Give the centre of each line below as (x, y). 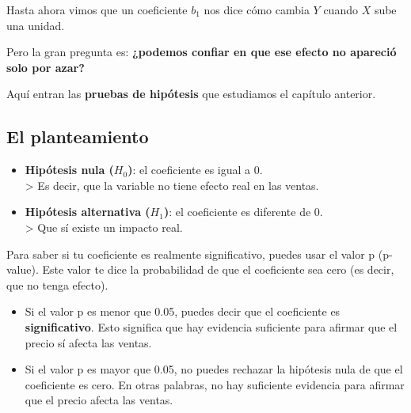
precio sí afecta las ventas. (88, 342)
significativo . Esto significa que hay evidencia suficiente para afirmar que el (211, 326)
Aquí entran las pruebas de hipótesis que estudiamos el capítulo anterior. (191, 94)
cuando (341, 9)
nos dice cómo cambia (257, 9)
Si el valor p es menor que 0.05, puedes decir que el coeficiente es (183, 311)
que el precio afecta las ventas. (99, 400)
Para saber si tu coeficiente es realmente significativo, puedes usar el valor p (191, 254)
